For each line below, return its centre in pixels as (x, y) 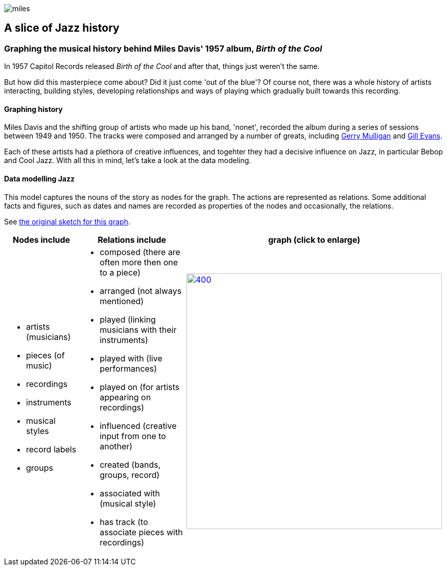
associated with (130, 493)
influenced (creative (138, 426)
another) (116, 446)
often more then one (139, 262)
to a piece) (120, 272)
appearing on (125, 397)
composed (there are (140, 252)
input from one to (133, 436)
